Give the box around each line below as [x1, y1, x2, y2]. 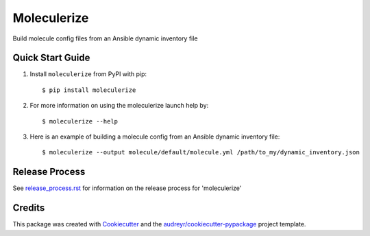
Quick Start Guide [12, 52, 90, 64]
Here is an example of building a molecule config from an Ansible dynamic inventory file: [29, 132, 280, 141]
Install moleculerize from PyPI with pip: [29, 70, 147, 78]
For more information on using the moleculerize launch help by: [29, 102, 209, 110]
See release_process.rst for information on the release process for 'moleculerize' [12, 184, 242, 192]
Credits [12, 202, 45, 214]
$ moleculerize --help [42, 117, 119, 125]
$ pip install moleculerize [42, 86, 136, 94]
